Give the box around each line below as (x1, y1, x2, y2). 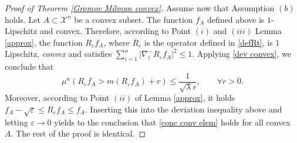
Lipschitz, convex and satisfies (5, 47, 112, 60)
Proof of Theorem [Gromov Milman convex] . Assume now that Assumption (5, 2, 275, 13)
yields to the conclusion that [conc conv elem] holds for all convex (54, 115, 291, 128)
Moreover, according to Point (5, 91, 110, 104)
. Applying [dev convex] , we (192, 47, 291, 60)
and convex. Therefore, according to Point (39, 25, 191, 37)
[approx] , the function (5, 36, 83, 48)
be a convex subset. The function (74, 13, 193, 25)
